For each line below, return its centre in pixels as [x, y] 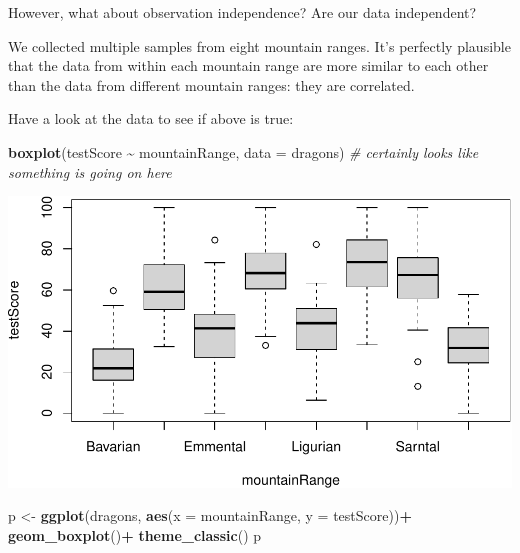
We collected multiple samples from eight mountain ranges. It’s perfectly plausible [259, 45]
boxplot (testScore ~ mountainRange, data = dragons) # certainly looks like [243, 151]
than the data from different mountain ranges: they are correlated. [211, 84]
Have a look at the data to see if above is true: [151, 118]
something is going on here [90, 171]
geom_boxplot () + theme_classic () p [135, 535]
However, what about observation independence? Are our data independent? [242, 12]
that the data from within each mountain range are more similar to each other [248, 65]
